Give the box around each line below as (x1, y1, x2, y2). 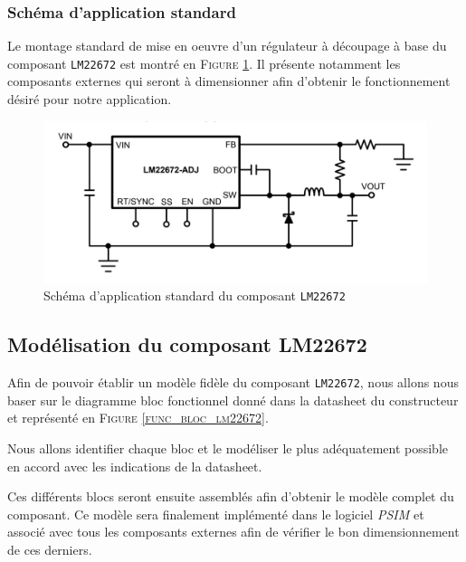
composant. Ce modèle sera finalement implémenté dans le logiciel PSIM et (7, 504, 424, 523)
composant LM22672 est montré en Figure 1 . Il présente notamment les (7, 53, 401, 72)
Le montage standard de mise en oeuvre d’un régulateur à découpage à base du (7, 36, 447, 55)
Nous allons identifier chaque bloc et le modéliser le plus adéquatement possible (7, 439, 449, 457)
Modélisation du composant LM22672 (7, 330, 367, 358)
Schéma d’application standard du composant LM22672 (43, 286, 346, 305)
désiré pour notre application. (7, 90, 172, 109)
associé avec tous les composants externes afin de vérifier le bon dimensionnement (7, 522, 460, 541)
